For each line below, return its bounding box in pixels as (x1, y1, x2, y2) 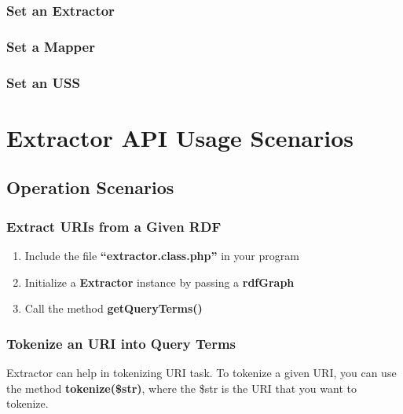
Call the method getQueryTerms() (24, 300, 203, 317)
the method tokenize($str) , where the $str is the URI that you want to (6, 379, 357, 396)
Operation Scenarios (6, 175, 174, 200)
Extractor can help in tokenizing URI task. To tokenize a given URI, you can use (6, 364, 397, 380)
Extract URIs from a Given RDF (6, 216, 222, 236)
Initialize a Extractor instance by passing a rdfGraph (24, 273, 295, 290)
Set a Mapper (6, 36, 95, 56)
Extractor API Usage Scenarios (6, 121, 354, 153)
